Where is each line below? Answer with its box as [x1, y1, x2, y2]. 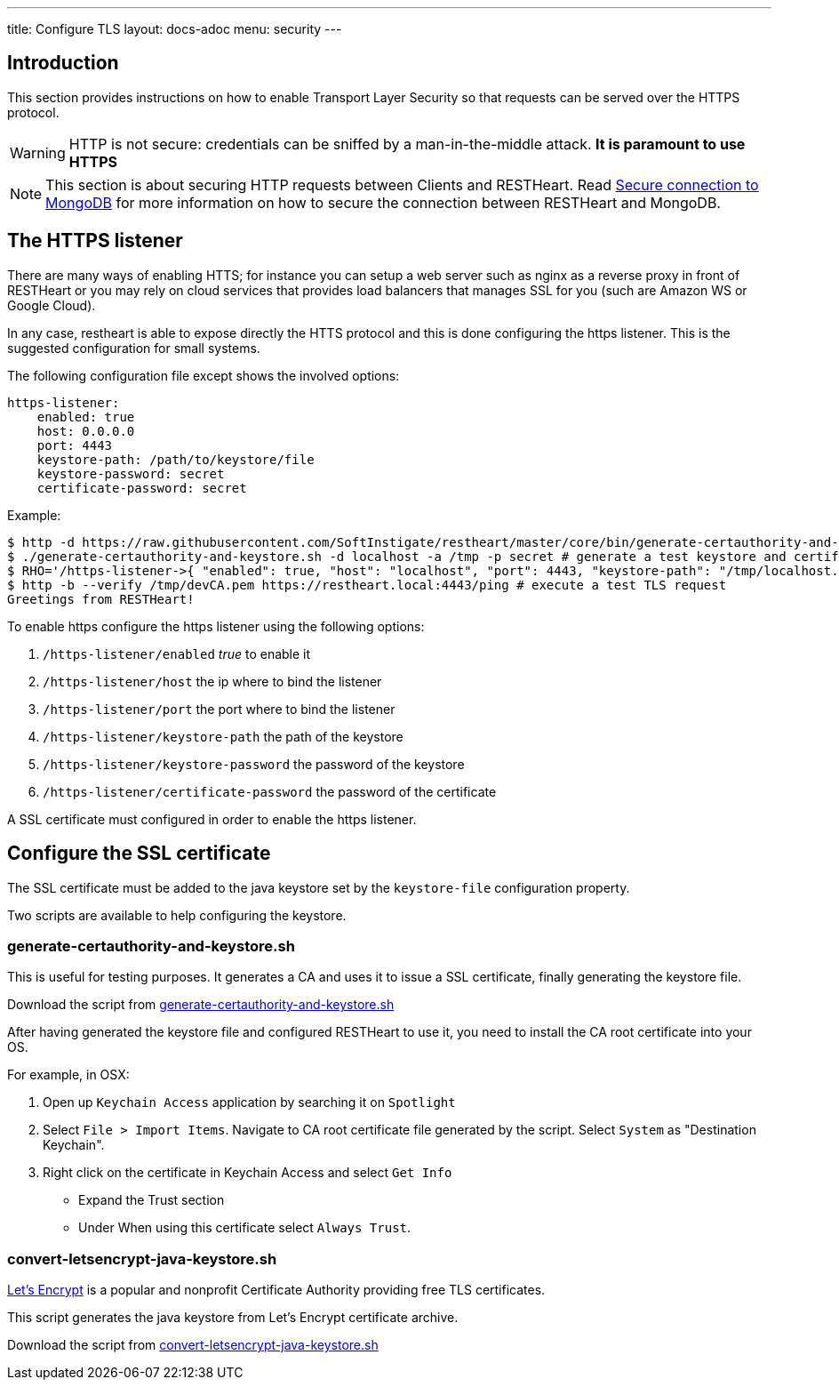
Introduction [7, 52, 119, 75]
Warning [10, 143, 66, 162]
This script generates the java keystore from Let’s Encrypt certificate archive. [7, 1310, 459, 1326]
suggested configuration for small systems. [7, 340, 260, 356]
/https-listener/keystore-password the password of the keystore [43, 756, 465, 772]
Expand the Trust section [78, 1192, 225, 1208]
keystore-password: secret [36, 466, 225, 481]
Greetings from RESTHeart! [7, 591, 195, 606]
